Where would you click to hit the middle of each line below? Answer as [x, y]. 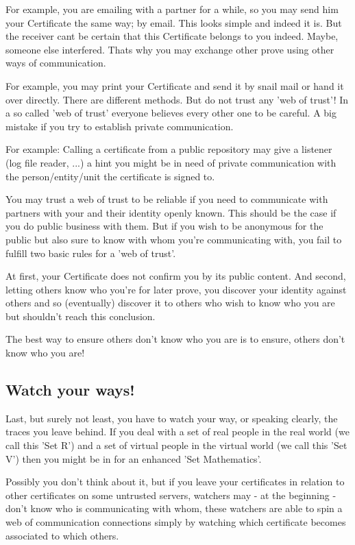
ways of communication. [56, 63]
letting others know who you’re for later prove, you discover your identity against [176, 289]
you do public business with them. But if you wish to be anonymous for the [164, 226]
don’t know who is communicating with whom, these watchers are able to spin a [174, 508]
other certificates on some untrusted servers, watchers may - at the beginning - [171, 495]
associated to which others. [62, 535]
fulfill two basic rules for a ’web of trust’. [91, 253]
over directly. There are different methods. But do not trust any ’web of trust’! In [177, 99]
